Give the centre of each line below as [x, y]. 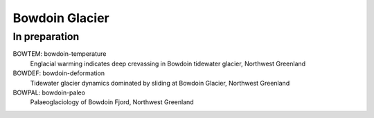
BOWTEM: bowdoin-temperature [60, 54]
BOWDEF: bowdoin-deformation [59, 73]
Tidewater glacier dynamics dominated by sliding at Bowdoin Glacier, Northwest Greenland [160, 83]
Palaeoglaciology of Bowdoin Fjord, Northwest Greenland [112, 102]
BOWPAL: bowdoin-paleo [49, 92]
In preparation [46, 37]
